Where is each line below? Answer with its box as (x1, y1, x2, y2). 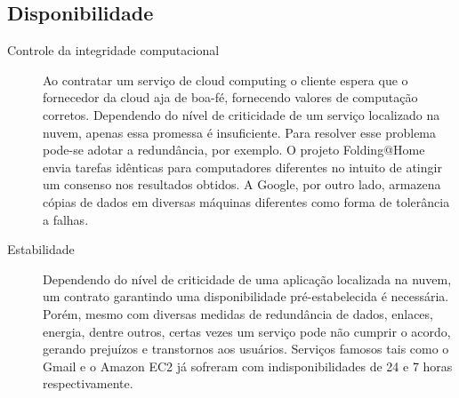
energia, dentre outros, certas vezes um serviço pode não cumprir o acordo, (43, 322, 451, 340)
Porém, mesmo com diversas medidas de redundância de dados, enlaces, (43, 304, 433, 322)
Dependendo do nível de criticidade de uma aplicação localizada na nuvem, (43, 269, 452, 288)
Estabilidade (7, 240, 75, 259)
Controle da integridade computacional (7, 41, 220, 60)
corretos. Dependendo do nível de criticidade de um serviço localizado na (43, 105, 440, 123)
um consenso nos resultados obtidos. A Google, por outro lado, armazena (43, 175, 441, 194)
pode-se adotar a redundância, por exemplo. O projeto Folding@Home (43, 140, 425, 159)
